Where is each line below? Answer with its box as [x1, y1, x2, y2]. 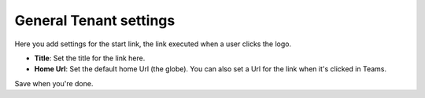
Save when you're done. [14, 78, 94, 88]
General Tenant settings [14, 12, 176, 29]
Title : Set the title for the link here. [34, 53, 146, 63]
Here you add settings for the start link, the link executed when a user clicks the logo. [14, 39, 291, 49]
